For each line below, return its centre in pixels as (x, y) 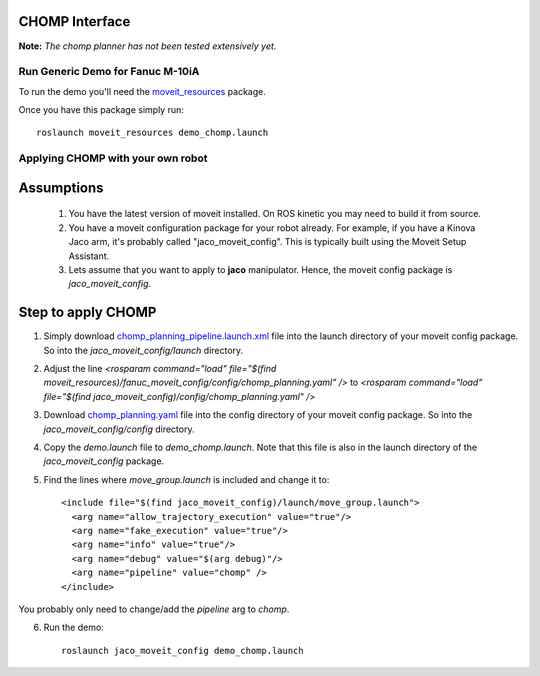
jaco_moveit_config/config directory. (119, 429)
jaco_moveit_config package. (104, 461)
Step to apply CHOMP (87, 312)
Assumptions (61, 187)
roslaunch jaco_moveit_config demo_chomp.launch (182, 650)
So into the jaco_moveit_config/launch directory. (143, 350)
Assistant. (89, 256)
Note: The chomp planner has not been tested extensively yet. (147, 46)
